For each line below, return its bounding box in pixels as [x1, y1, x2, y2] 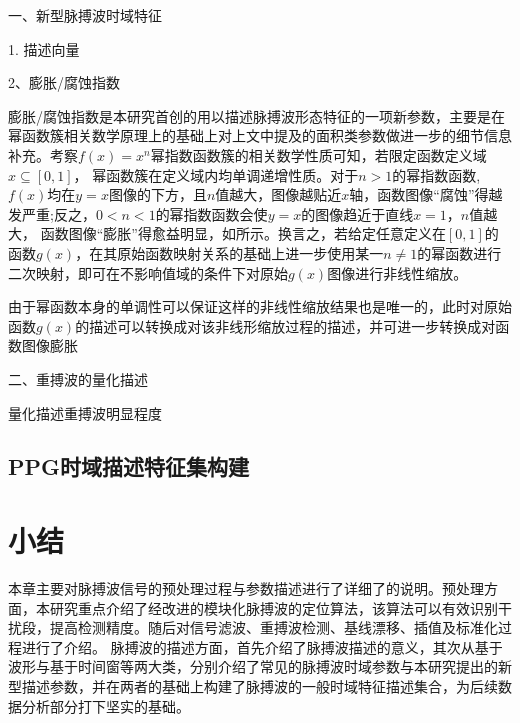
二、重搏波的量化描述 [8, 368, 148, 389]
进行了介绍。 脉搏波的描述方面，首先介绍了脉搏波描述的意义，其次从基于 [21, 636, 503, 657]
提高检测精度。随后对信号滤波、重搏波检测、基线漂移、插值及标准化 [49, 617, 498, 638]
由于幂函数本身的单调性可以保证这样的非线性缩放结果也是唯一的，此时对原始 [8, 296, 512, 317]
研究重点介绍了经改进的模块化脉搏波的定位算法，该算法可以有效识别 [49, 597, 498, 618]
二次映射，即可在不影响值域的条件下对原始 [8, 262, 288, 283]
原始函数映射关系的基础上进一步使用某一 [117, 242, 384, 263]
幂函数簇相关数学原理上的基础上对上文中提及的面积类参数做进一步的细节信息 [8, 125, 512, 146]
